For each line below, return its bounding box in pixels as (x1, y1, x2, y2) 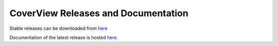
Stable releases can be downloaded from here (9, 25, 108, 31)
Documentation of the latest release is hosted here (9, 34, 117, 40)
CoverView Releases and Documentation (9, 8, 189, 19)
